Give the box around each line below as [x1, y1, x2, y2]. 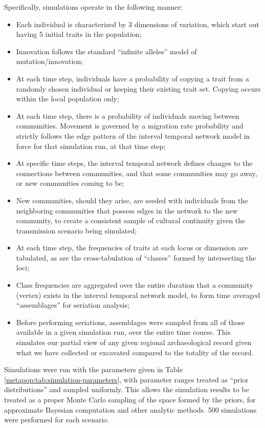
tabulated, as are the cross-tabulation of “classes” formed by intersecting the [16, 252, 256, 263]
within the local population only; [16, 93, 119, 104]
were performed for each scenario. [4, 414, 109, 425]
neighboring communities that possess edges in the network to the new [16, 205, 238, 216]
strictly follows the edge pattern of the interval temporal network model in [16, 130, 250, 141]
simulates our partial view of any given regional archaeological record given [16, 337, 252, 348]
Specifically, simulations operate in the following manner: [4, 2, 183, 12]
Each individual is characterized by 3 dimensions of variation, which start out [16, 18, 259, 29]
